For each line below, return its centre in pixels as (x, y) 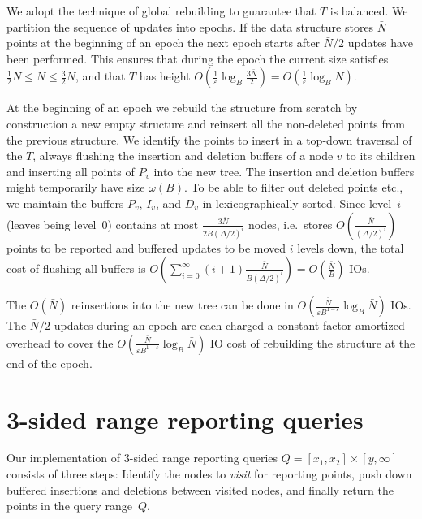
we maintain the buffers (65, 203)
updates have (380, 43)
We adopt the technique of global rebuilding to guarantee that (161, 11)
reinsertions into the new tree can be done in (182, 305)
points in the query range (69, 506)
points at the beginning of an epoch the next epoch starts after (164, 43)
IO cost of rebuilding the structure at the (312, 342)
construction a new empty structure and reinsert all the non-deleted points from (206, 123)
